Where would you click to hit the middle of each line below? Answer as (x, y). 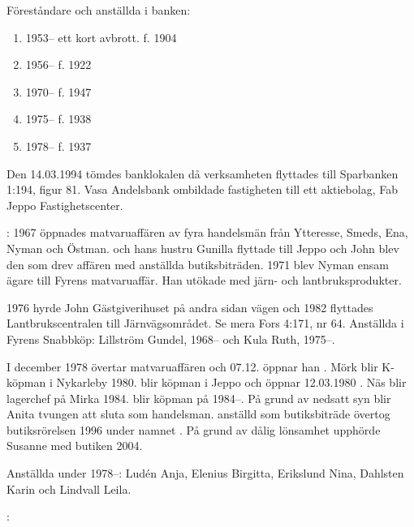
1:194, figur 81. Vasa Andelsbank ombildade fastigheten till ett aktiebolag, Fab (202, 189)
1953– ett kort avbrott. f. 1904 (101, 37)
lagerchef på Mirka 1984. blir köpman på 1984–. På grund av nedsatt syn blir (199, 398)
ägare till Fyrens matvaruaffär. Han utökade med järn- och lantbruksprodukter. (204, 280)
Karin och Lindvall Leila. (69, 488)
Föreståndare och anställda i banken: (99, 10)
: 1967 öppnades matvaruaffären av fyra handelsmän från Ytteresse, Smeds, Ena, (207, 232)
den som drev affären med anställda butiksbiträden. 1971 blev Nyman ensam (198, 264)
